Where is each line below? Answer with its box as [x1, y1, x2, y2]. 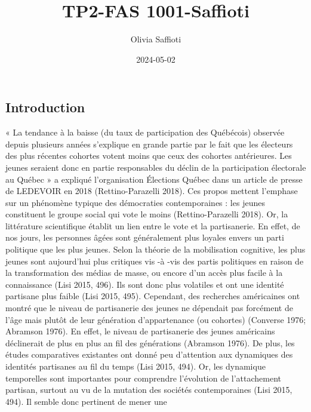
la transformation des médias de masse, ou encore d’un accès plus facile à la [5, 266, 283, 279]
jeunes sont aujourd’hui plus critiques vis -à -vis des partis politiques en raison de [5, 254, 304, 267]
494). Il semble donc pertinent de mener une [5, 395, 167, 407]
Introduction [5, 98, 85, 116]
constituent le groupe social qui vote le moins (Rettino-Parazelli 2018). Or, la [5, 208, 288, 220]
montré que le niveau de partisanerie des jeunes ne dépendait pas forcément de [5, 302, 293, 314]
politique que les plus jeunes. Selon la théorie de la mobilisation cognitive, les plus [5, 243, 306, 256]
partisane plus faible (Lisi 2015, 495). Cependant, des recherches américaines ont [5, 290, 300, 302]
